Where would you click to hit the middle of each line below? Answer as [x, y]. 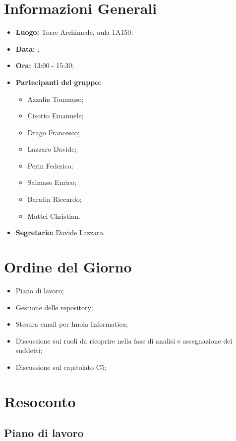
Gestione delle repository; [54, 307]
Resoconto [40, 401]
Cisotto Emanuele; [56, 116]
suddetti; [29, 350]
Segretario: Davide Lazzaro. [60, 232]
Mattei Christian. [54, 216]
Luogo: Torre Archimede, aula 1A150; [74, 32]
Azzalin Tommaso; [56, 99]
